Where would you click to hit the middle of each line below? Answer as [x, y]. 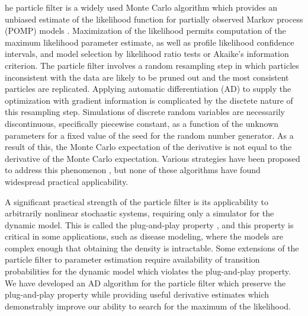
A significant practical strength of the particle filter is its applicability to [137, 201]
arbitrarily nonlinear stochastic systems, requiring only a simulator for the [139, 213]
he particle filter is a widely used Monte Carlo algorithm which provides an [141, 7]
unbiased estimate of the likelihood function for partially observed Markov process [154, 19]
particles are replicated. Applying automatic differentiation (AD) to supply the [148, 89]
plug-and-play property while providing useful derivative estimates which [137, 294]
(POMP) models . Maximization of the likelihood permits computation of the [145, 31]
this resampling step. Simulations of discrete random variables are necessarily [145, 112]
